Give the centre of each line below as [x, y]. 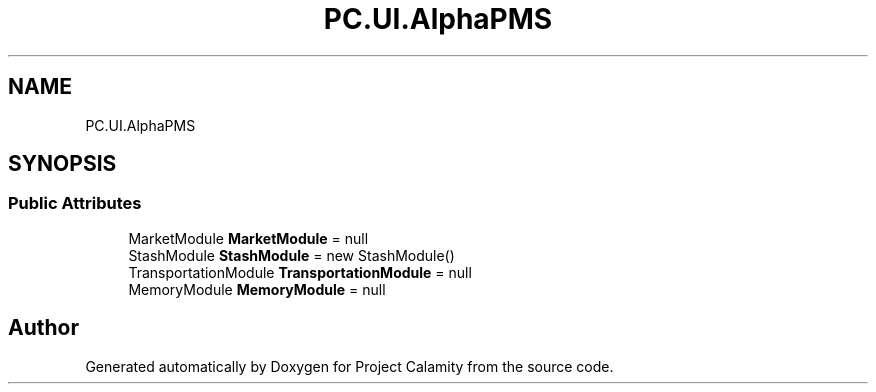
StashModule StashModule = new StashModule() [291, 255]
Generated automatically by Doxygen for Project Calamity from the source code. [349, 366]
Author [43, 328]
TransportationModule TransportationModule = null [300, 272]
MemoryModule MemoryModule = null [257, 289]
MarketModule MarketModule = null [248, 238]
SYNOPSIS [62, 164]
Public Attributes [75, 203]
